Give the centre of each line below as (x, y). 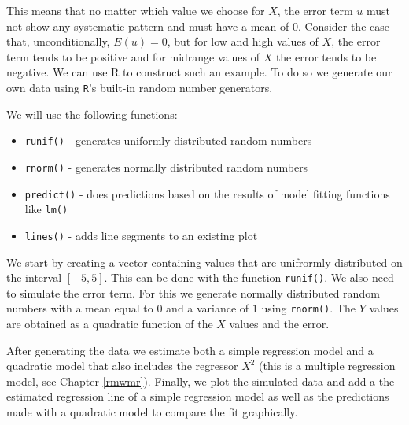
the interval (34, 277)
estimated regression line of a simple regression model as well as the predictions (198, 396)
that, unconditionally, (58, 41)
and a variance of (208, 308)
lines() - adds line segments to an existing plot (141, 235)
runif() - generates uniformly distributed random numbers (168, 140)
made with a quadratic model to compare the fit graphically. (152, 411)
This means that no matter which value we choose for (136, 10)
